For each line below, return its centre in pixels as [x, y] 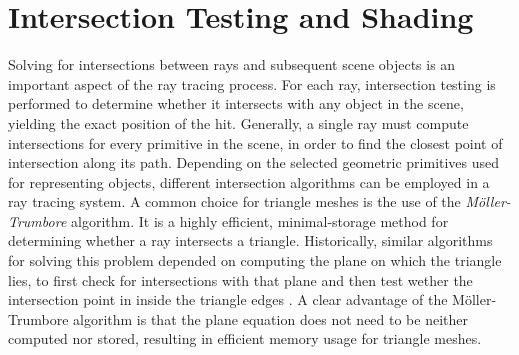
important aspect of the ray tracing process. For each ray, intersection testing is [252, 83]
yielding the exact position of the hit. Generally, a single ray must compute [238, 122]
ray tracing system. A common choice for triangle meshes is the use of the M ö [247, 201]
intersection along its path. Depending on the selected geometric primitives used [254, 162]
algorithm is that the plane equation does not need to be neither [270, 318]
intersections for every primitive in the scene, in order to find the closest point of [255, 142]
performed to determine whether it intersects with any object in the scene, [236, 103]
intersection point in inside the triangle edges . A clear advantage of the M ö [240, 299]
